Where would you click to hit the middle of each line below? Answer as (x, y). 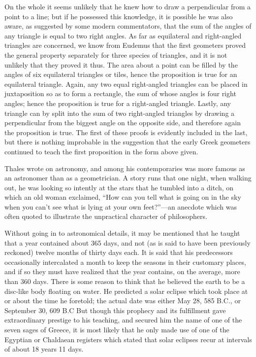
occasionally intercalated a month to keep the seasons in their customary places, (125, 262)
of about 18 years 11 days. (44, 349)
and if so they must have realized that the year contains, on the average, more (122, 271)
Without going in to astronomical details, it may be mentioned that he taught (122, 233)
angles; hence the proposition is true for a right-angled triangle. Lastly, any (118, 103)
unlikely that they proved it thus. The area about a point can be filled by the (121, 64)
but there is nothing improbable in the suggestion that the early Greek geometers (128, 142)
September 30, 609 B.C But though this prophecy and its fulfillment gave (115, 310)
